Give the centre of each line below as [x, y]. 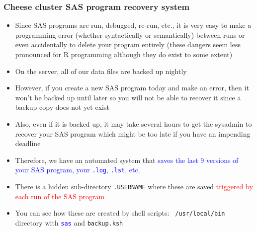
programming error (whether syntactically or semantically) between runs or [130, 35]
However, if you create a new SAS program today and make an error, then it [132, 88]
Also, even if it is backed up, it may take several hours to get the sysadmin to [133, 123]
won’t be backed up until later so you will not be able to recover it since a [128, 97]
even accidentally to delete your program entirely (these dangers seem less [128, 44]
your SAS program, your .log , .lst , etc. [78, 170]
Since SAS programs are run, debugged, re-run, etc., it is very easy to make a [133, 25]
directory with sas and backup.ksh [69, 222]
